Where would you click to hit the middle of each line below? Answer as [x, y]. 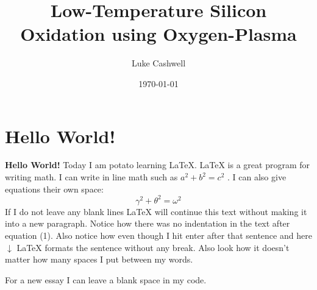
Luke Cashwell [158, 63]
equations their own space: [54, 189]
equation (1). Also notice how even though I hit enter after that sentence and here [158, 235]
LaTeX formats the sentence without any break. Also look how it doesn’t [153, 247]
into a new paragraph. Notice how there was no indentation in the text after [148, 223]
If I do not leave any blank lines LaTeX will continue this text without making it [156, 211]
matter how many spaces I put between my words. [99, 259]
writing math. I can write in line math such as [91, 177]
